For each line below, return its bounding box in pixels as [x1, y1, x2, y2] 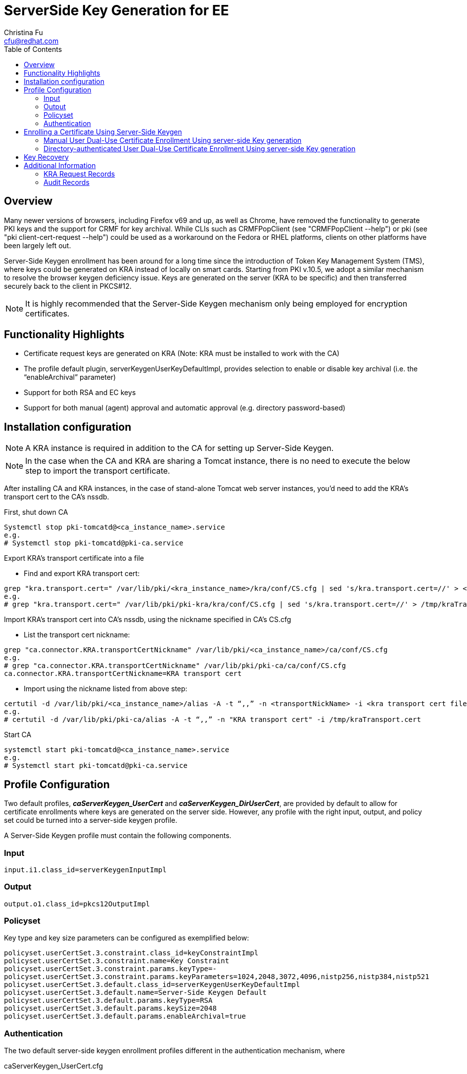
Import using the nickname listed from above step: [24, 684, 187, 693]
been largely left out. [4, 241, 71, 250]
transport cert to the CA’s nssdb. [4, 492, 109, 501]
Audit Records [44, 178, 90, 186]
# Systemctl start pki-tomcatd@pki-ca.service [4, 761, 187, 770]
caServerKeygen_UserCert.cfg [4, 1062, 103, 1071]
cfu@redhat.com [4, 36, 59, 45]
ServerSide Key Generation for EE [4, 2, 229, 19]
